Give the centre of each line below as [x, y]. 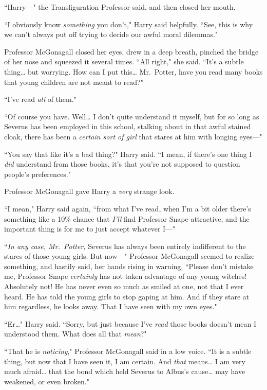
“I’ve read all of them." [40, 99]
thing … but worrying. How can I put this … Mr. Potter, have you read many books [133, 71]
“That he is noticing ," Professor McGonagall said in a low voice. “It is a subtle [128, 351]
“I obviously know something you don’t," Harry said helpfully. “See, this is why [129, 24]
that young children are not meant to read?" [74, 82]
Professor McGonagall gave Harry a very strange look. [89, 191]
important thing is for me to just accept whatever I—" [90, 229]
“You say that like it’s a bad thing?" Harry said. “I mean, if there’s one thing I [128, 154]
